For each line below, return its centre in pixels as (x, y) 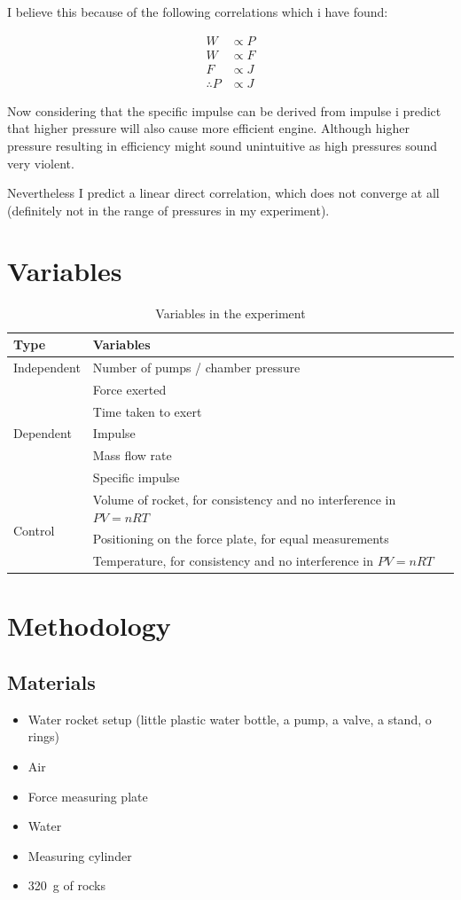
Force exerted (129, 389)
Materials (51, 682)
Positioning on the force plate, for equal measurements (241, 539)
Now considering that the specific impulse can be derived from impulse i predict (224, 110)
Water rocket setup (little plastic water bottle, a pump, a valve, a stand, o (230, 719)
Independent (47, 367)
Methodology (89, 626)
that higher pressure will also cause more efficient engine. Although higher (208, 128)
